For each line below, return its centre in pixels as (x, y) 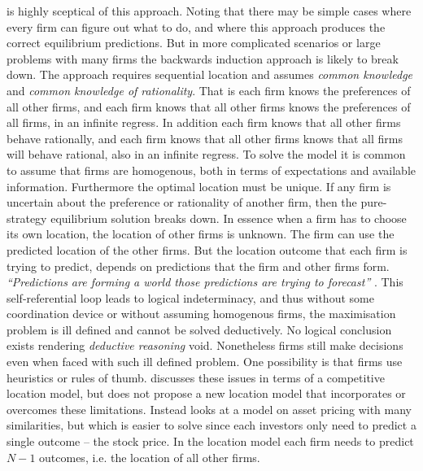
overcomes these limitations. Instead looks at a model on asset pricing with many (209, 409)
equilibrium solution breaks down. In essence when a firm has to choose (229, 218)
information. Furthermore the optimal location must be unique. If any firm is (199, 186)
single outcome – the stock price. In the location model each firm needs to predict (210, 441)
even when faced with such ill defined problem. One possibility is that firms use (205, 362)
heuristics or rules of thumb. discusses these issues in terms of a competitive (196, 377)
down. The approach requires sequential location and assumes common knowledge (210, 74)
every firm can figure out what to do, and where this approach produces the (196, 26)
